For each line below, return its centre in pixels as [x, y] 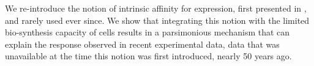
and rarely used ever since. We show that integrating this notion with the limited [157, 20]
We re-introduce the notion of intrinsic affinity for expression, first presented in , [156, 8]
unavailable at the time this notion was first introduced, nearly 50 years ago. [148, 56]
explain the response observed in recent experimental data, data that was [142, 44]
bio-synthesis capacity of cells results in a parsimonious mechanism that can [148, 32]
